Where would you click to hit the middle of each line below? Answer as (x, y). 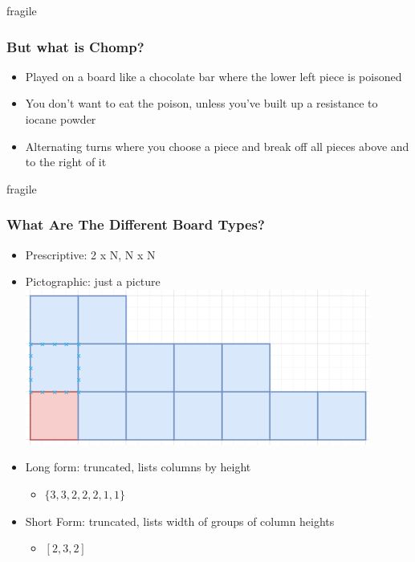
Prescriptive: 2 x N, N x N (90, 254)
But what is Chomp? (75, 46)
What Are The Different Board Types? (136, 224)
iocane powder (61, 119)
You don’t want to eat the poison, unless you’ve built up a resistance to (201, 103)
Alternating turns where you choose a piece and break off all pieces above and (217, 146)
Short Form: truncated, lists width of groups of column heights (180, 521)
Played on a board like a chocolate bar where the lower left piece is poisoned (214, 76)
